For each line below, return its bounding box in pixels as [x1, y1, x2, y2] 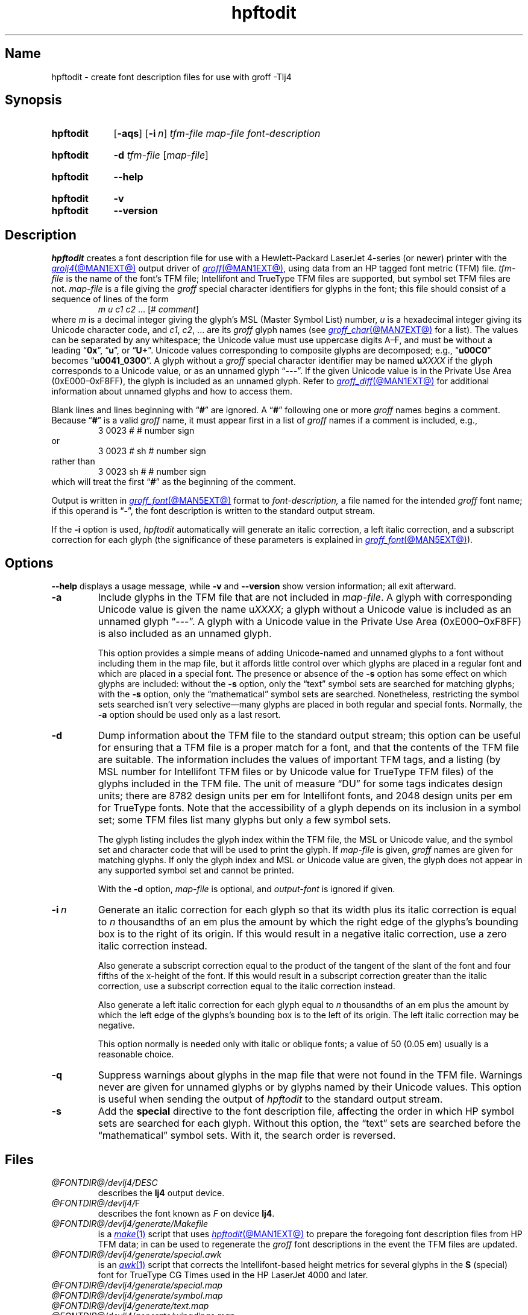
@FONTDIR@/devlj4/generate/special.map [51, 1279, 223, 1290]
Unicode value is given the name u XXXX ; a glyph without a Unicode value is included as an [98, 603, 512, 616]
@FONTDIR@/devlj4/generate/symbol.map [51, 1290, 223, 1301]
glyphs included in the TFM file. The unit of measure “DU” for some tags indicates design [98, 778, 503, 790]
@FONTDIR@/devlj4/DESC [51, 1177, 158, 1188]
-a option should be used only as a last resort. [98, 709, 281, 720]
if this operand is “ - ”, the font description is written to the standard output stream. [51, 505, 376, 516]
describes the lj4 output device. [98, 1187, 225, 1198]
